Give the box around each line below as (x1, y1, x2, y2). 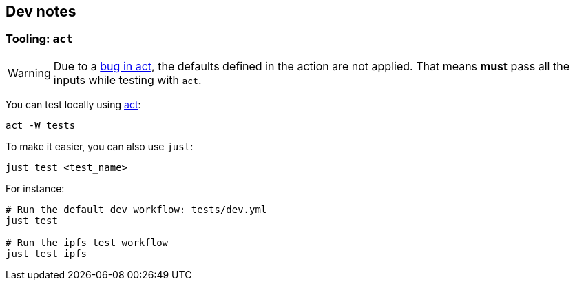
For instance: (6, 182, 65, 194)
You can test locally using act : (6, 98, 141, 110)
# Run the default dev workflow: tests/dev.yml (6, 203, 267, 215)
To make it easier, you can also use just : (6, 140, 194, 152)
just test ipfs (6, 247, 87, 259)
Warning (8, 65, 51, 80)
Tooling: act (6, 32, 73, 46)
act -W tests (6, 119, 76, 131)
